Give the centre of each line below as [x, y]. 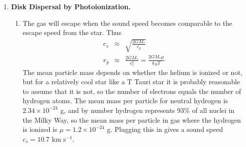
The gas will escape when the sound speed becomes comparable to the [127, 23]
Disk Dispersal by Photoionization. [71, 6]
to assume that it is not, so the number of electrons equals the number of [132, 91]
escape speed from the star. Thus [72, 32]
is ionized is [40, 129]
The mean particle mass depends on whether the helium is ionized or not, [132, 72]
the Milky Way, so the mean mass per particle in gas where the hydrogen [132, 119]
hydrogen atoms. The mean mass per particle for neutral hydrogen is [125, 101]
